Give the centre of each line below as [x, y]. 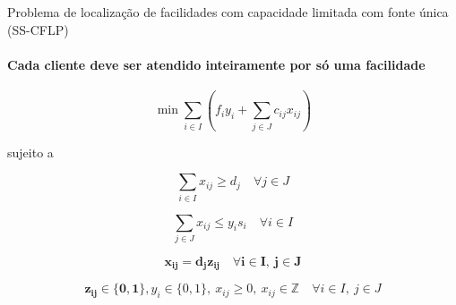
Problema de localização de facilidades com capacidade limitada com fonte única [228, 12]
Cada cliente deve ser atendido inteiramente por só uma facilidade [216, 64]
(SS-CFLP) [38, 29]
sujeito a [30, 152]
